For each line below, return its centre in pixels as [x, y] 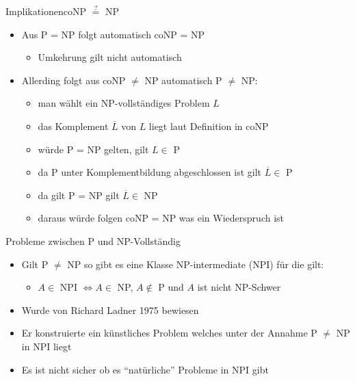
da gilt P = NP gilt [79, 195]
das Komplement [73, 126]
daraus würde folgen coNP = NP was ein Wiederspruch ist [161, 218]
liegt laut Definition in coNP [209, 126]
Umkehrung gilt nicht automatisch [110, 57]
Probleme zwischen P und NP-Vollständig [93, 240]
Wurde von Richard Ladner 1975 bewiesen [110, 310]
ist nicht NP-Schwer [239, 287]
